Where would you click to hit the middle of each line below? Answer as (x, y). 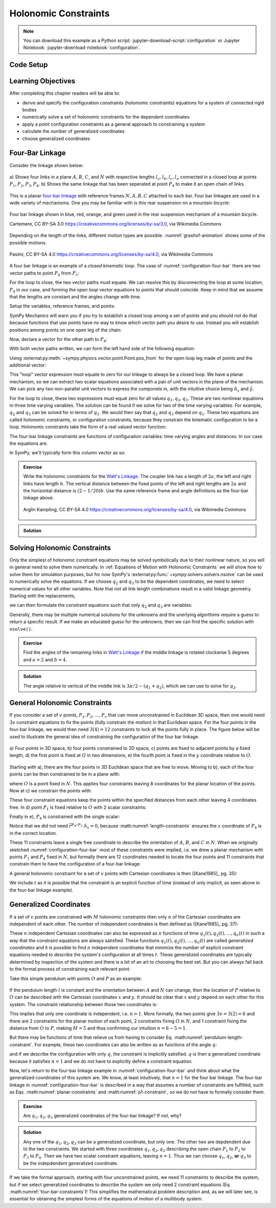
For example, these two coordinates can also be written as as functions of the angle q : (126, 1044)
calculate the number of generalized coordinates (73, 131)
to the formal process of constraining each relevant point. (70, 969)
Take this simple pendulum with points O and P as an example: (76, 978)
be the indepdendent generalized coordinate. (71, 1163)
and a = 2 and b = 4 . (45, 659)
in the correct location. (33, 833)
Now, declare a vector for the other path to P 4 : (58, 340)
